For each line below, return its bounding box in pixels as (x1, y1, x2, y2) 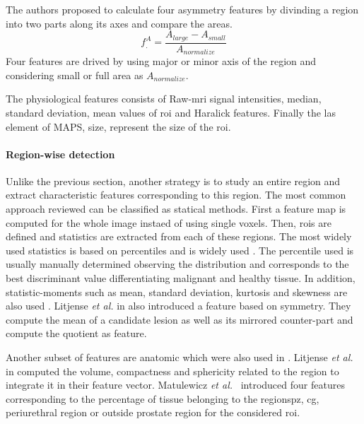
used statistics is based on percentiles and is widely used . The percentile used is (6, 242, 354, 257)
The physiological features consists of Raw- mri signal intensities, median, (6, 91, 322, 106)
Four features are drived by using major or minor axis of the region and (6, 54, 317, 69)
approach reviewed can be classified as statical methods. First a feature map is (6, 201, 346, 216)
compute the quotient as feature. (6, 326, 147, 341)
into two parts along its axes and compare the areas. (6, 16, 233, 30)
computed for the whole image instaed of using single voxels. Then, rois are (6, 215, 331, 230)
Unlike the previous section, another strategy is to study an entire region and (6, 173, 341, 188)
